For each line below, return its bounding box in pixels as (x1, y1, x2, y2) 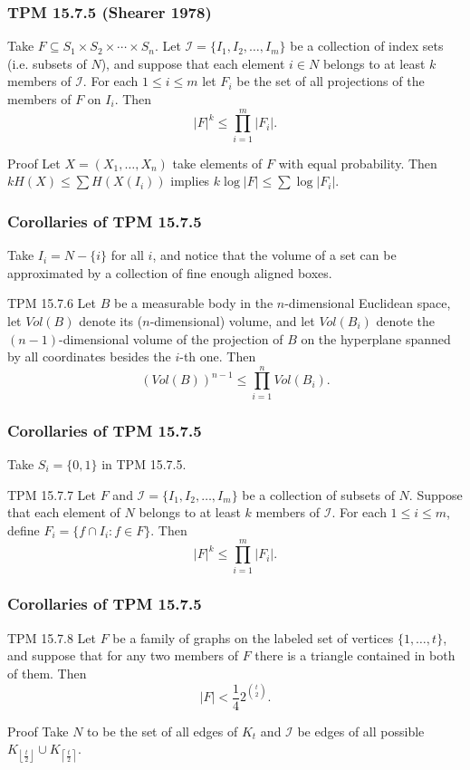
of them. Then (7, 663, 87, 682)
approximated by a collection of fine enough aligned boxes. (7, 263, 332, 282)
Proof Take (7, 721, 69, 740)
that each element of (7, 503, 120, 522)
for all (110, 245, 144, 265)
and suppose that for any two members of (7, 646, 239, 665)
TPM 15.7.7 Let (7, 485, 97, 504)
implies (170, 171, 210, 190)
